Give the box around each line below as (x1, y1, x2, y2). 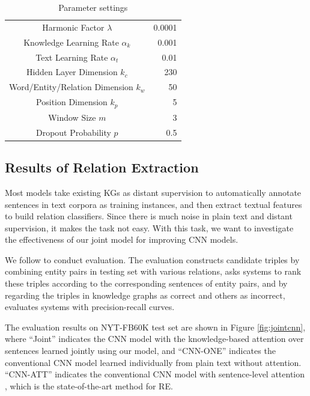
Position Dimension (36, 96, 108, 108)
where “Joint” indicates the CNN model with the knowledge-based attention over (5, 332, 304, 345)
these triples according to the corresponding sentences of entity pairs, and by (5, 277, 288, 290)
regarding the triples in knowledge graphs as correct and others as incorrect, (5, 288, 285, 301)
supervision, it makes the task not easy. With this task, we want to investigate (5, 221, 294, 234)
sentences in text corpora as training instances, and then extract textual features (5, 198, 302, 210)
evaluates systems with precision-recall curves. (5, 300, 175, 313)
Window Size (48, 111, 96, 123)
